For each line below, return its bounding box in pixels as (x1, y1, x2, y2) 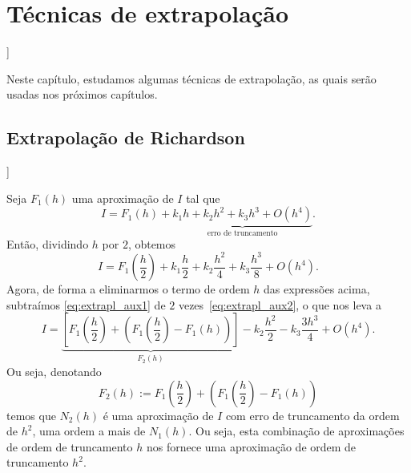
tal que (186, 189, 220, 206)
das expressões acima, (263, 281, 370, 297)
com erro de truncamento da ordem (225, 406, 400, 423)
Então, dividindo (6, 235, 89, 252)
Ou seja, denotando (6, 362, 102, 379)
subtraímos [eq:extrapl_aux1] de (6, 296, 166, 313)
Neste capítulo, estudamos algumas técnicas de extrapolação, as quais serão (6, 70, 377, 87)
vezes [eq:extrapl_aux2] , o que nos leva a (178, 296, 381, 313)
